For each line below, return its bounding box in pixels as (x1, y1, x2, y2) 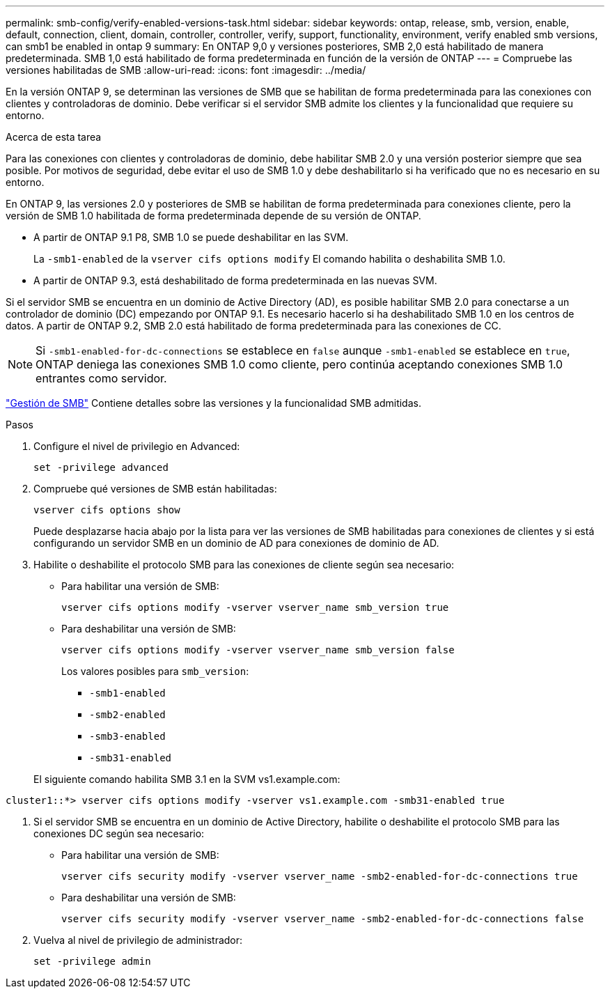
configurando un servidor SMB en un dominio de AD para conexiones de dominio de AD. (33, 537, 439, 549)
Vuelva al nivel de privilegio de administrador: (33, 934, 243, 946)
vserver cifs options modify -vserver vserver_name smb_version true (61, 602, 449, 613)
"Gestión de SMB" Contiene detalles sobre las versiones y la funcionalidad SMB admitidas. (6, 397, 421, 409)
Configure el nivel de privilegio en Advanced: (33, 440, 240, 452)
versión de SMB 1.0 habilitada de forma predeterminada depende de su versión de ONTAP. (6, 210, 421, 222)
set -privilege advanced (33, 462, 169, 473)
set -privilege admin (33, 956, 151, 967)
